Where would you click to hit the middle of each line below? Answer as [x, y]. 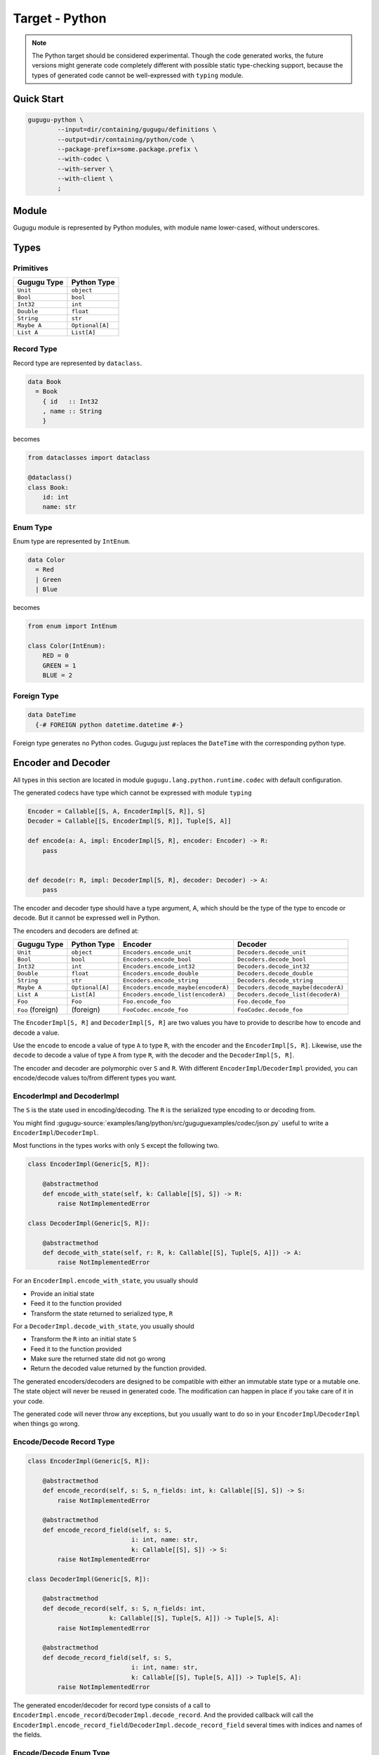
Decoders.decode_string [275, 980]
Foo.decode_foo [261, 1001]
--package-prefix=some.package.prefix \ [128, 149]
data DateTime [52, 715]
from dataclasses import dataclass [89, 458]
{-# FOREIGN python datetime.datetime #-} [109, 724]
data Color [46, 560]
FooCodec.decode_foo [270, 1010]
